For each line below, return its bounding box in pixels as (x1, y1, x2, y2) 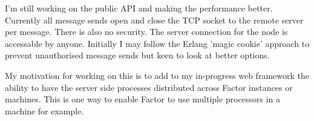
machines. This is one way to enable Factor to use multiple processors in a (5, 93, 281, 105)
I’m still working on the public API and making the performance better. (5, 2, 273, 14)
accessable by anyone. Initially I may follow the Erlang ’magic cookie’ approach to (5, 37, 310, 49)
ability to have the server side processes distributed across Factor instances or (5, 81, 293, 93)
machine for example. (5, 104, 84, 117)
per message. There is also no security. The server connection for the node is (5, 25, 288, 38)
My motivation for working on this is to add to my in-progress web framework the (5, 69, 309, 81)
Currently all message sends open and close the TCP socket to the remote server (5, 13, 304, 26)
